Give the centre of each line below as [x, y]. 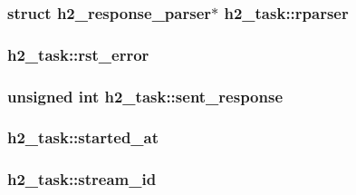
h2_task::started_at [83, 137]
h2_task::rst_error [78, 54]
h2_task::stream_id [82, 179]
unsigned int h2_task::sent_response [145, 96]
